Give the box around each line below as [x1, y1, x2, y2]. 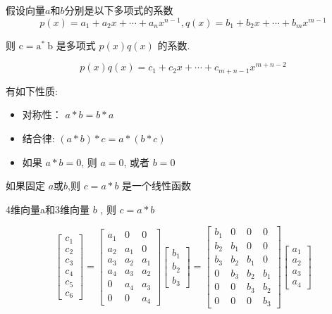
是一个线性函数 [122, 178, 192, 193]
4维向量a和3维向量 [6, 201, 90, 216]
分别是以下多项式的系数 [64, 3, 173, 17]
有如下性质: [6, 83, 58, 98]
